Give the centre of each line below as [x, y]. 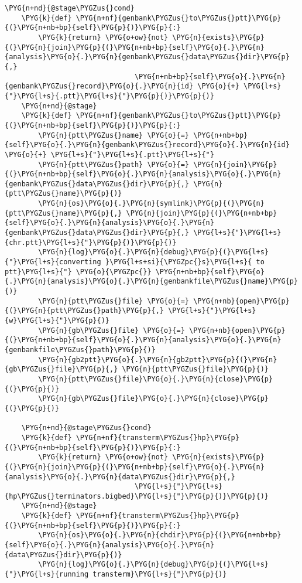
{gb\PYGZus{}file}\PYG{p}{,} [61, 369]
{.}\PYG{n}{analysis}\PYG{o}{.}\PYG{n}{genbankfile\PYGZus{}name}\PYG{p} [152, 282]
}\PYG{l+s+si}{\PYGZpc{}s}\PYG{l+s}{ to [185, 262]
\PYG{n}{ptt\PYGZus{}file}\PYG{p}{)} [195, 369]
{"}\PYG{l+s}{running [47, 575]
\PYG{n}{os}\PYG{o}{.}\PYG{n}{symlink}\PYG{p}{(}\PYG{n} [151, 204]
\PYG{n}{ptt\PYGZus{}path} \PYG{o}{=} [114, 164]
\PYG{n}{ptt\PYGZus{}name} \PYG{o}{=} [114, 135]
